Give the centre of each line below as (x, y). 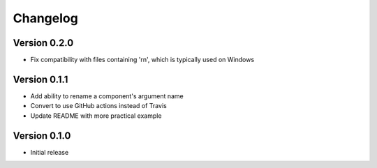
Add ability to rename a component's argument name (107, 96)
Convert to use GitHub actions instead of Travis (98, 106)
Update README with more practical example (96, 116)
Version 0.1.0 (42, 136)
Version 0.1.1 (40, 79)
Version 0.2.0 (43, 43)
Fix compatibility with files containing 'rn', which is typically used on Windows (142, 60)
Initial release (50, 152)
